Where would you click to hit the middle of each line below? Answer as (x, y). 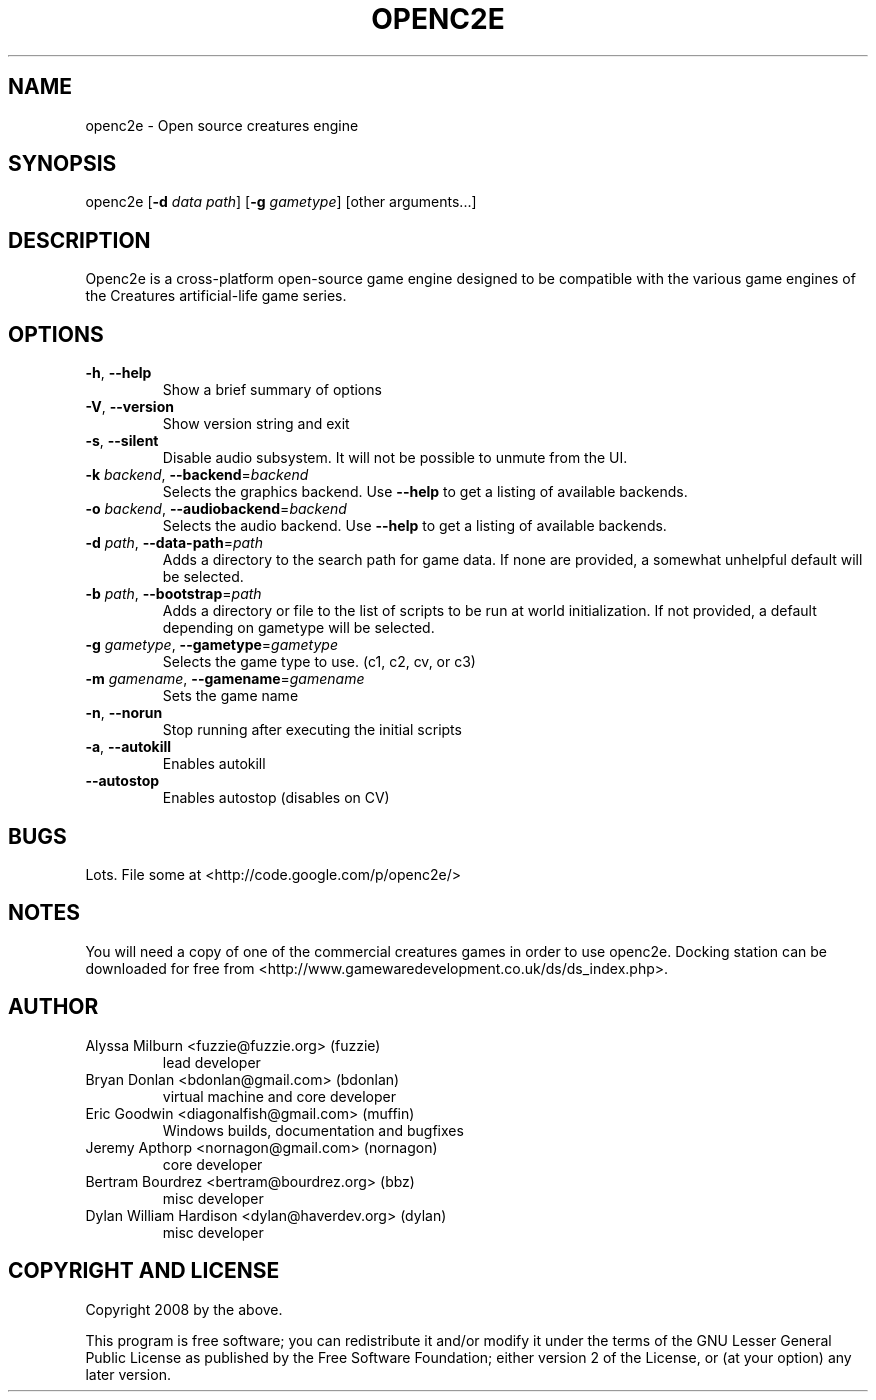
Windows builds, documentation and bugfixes (313, 1130)
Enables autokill (214, 764)
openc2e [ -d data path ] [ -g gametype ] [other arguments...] (281, 202)
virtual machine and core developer (279, 1096)
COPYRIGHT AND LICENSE (144, 1271)
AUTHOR (53, 1007)
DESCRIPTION (79, 240)
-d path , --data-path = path (174, 543)
